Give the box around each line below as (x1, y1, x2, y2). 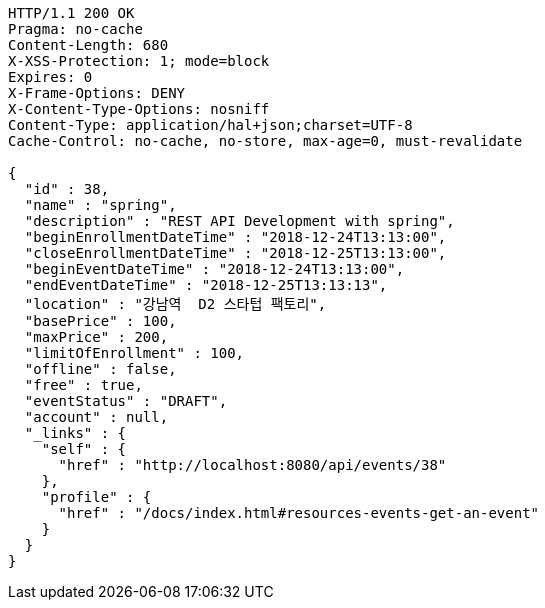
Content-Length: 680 (8, 37, 169, 53)
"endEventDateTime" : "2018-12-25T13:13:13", (24, 277, 388, 293)
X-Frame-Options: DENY (8, 85, 186, 101)
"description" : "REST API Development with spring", (24, 213, 455, 229)
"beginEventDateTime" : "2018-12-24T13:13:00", (24, 261, 405, 277)
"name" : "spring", (24, 197, 177, 213)
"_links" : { (24, 425, 127, 441)
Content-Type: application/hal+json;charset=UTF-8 (8, 117, 413, 133)
